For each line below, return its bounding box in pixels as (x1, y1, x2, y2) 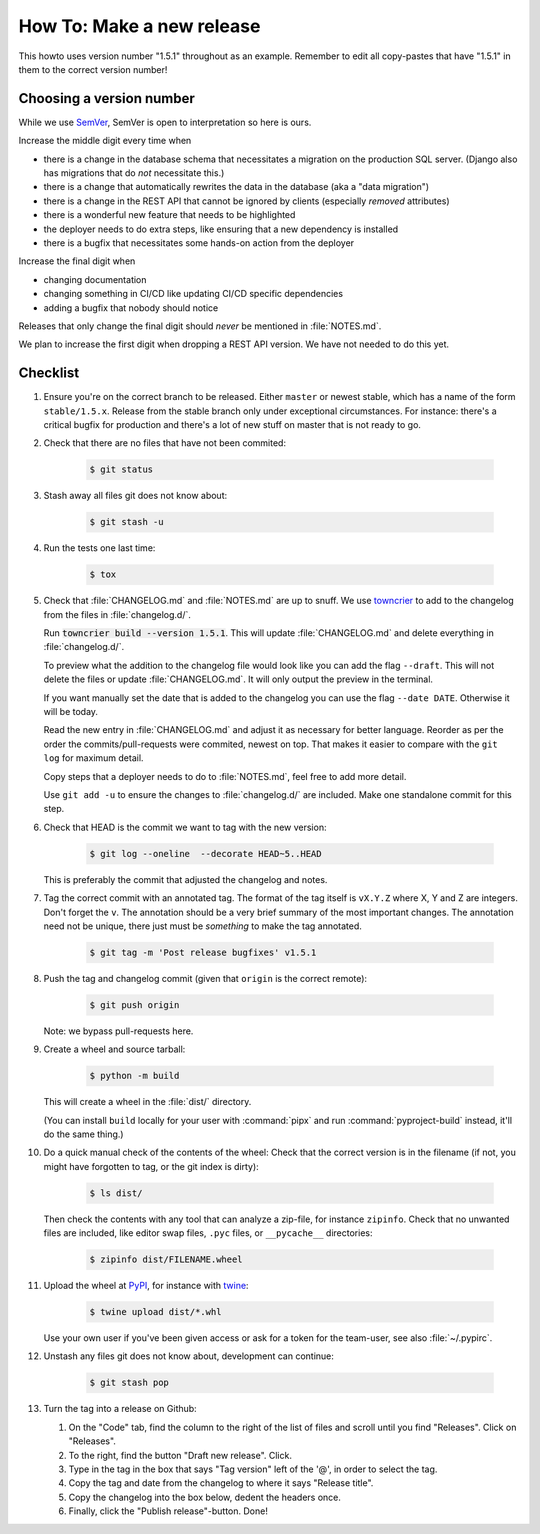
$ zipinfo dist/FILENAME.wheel (89, 1254, 244, 1265)
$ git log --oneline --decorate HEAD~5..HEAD (89, 848, 322, 859)
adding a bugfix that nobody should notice (43, 301, 219, 314)
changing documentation (43, 273, 147, 285)
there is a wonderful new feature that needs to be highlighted (43, 209, 296, 221)
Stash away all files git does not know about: (43, 490, 228, 502)
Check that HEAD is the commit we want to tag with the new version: (43, 821, 327, 833)
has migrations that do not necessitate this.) (43, 167, 225, 179)
